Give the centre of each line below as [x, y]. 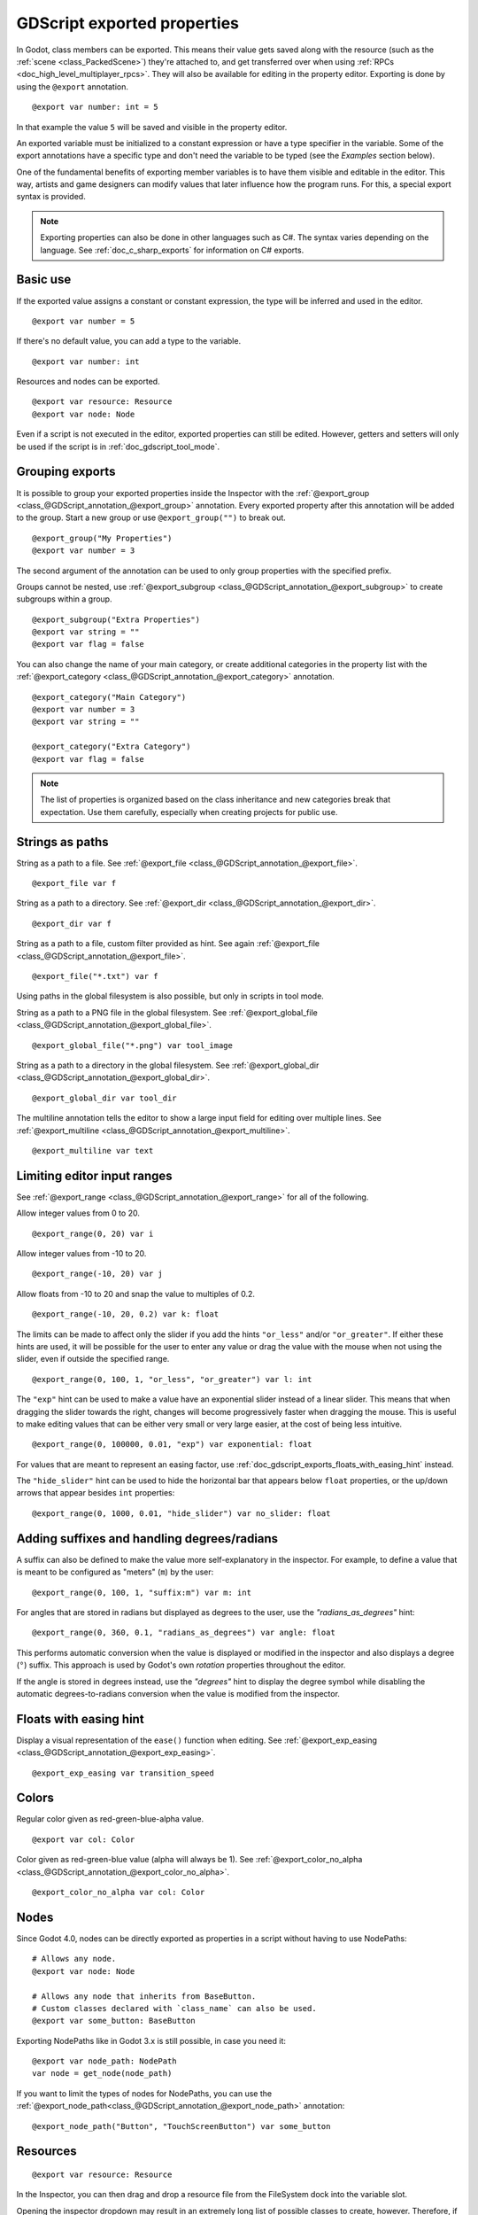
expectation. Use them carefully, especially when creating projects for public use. [189, 812]
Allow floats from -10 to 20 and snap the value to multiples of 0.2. [136, 1294]
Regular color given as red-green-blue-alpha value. [110, 1819]
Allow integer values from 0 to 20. [78, 1213]
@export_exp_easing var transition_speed [123, 1773]
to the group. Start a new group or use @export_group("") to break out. [151, 517]
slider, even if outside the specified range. [93, 1359]
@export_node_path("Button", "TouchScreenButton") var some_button [181, 2126]
